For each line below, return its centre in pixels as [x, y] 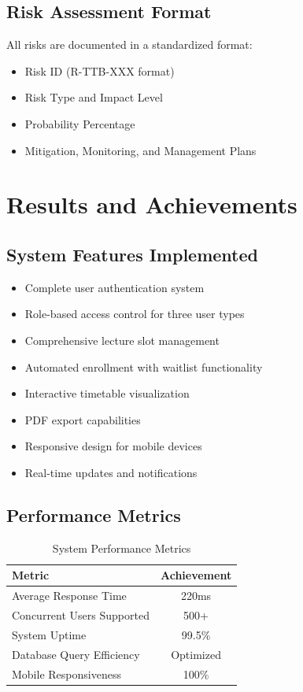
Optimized [196, 654]
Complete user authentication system [115, 287]
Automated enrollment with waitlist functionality [144, 366]
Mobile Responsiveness [67, 673]
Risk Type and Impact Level [94, 97]
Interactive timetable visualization [107, 393]
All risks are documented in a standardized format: [129, 44]
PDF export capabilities [83, 419]
